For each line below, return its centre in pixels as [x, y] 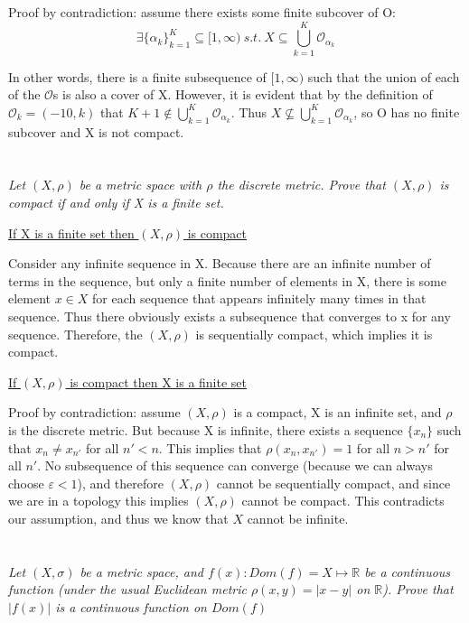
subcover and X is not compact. [96, 131]
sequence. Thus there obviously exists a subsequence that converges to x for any [230, 316]
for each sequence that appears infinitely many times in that [259, 298]
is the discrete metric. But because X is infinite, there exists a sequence [206, 430]
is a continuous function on [131, 606]
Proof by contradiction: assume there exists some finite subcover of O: [202, 12]
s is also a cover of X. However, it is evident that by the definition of [243, 94]
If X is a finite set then [71, 232]
